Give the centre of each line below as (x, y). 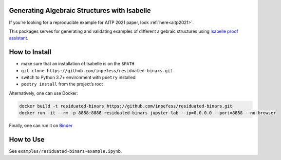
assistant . (19, 38)
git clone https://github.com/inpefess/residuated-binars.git (97, 70)
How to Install (30, 52)
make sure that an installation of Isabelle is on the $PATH (78, 64)
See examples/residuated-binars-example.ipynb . (66, 151)
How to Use (27, 139)
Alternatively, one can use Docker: (43, 93)
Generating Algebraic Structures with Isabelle (80, 10)
